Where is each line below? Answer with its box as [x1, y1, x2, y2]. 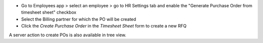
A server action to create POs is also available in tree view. [9, 32, 127, 38]
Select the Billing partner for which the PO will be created [21, 16, 136, 22]
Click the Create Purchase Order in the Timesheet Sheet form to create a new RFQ [21, 23, 187, 29]
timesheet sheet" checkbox [21, 10, 76, 15]
